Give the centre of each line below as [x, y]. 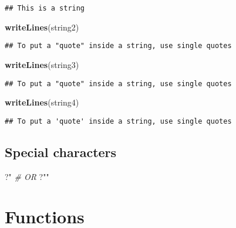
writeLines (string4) [42, 102]
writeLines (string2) [42, 27]
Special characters [61, 152]
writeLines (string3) [42, 64]
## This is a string [45, 8]
